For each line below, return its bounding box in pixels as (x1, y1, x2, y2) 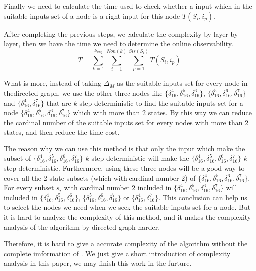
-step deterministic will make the (89, 153, 189, 163)
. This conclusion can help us (158, 192, 247, 202)
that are (46, 97, 71, 108)
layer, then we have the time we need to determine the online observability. (4, 38, 233, 49)
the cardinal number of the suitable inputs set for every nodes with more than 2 (4, 117, 249, 127)
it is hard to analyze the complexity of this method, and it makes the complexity (4, 212, 251, 222)
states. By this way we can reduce (148, 107, 252, 118)
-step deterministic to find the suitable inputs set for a (77, 97, 243, 108)
